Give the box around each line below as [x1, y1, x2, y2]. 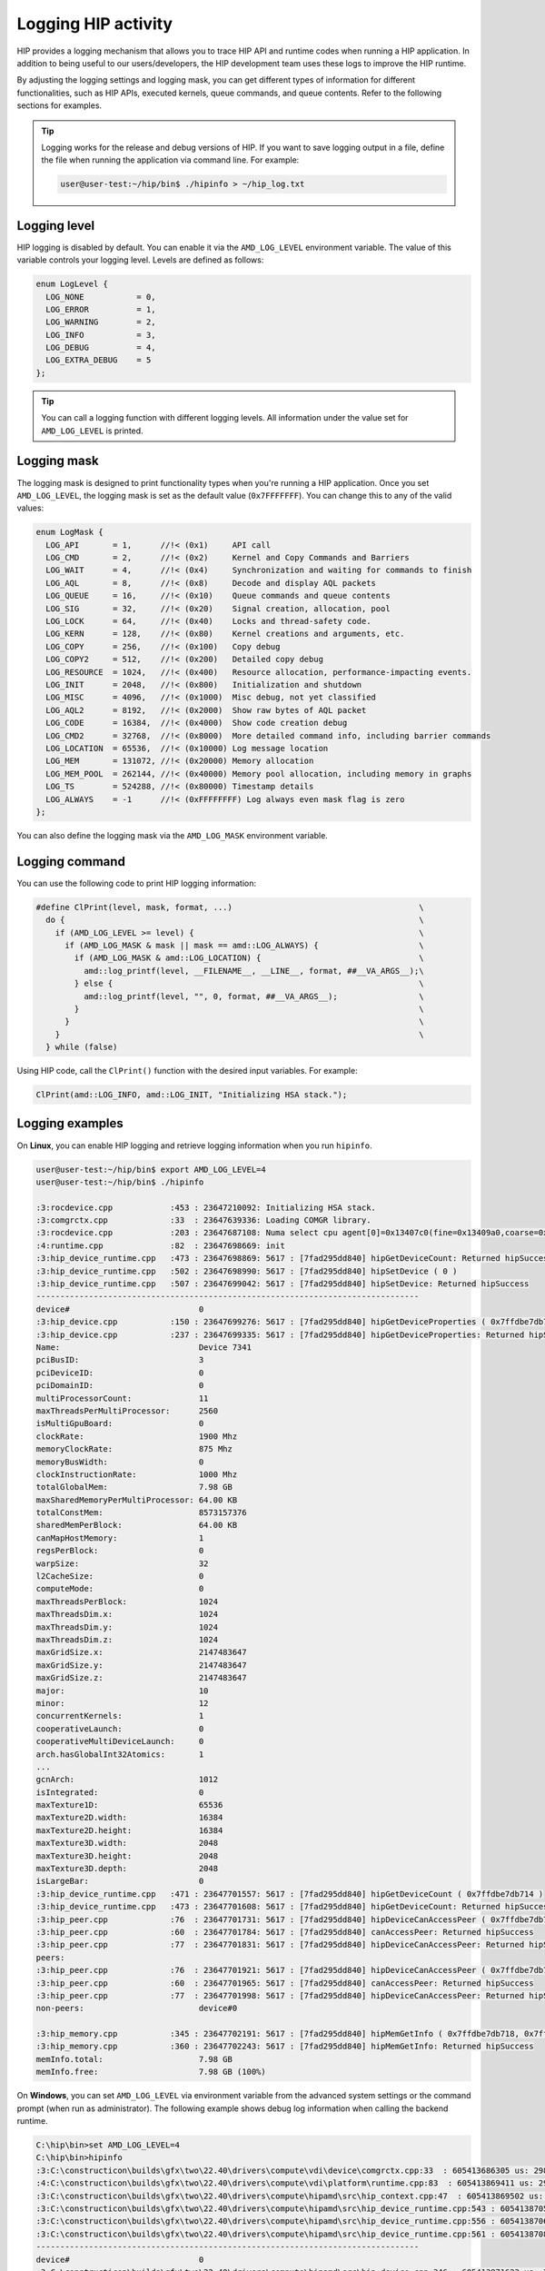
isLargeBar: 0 [35, 1876, 204, 1887]
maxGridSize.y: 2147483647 [35, 1660, 247, 1671]
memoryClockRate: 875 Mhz [35, 1444, 233, 1454]
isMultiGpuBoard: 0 [35, 1418, 204, 1429]
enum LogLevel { [35, 279, 109, 290]
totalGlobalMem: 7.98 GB [35, 1482, 233, 1493]
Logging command [16, 854, 126, 869]
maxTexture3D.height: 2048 [35, 1850, 218, 1861]
